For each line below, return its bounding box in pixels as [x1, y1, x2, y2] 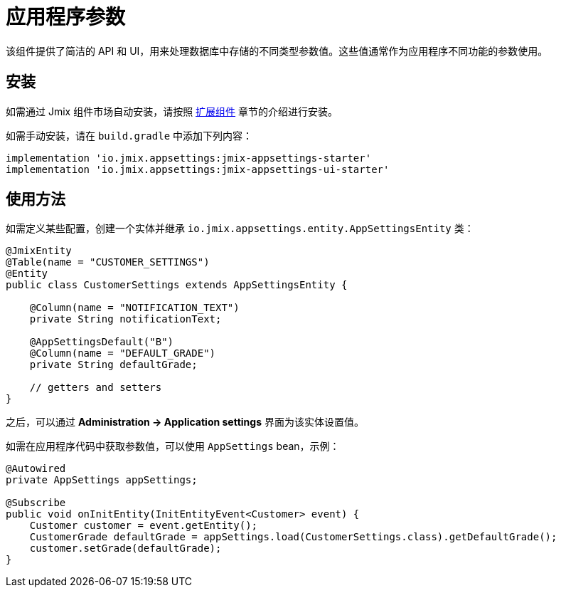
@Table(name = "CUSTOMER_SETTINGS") [6, 256, 210, 268]
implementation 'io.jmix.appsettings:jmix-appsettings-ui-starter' [6, 163, 390, 175]
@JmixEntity [6, 245, 72, 257]
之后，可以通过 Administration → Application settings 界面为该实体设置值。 [6, 416, 364, 429]
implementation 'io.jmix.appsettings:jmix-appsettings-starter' [6, 152, 372, 164]
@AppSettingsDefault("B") [29, 336, 174, 348]
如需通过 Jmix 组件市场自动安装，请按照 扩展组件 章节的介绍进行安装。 [6, 105, 338, 117]
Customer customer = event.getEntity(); [29, 520, 258, 532]
